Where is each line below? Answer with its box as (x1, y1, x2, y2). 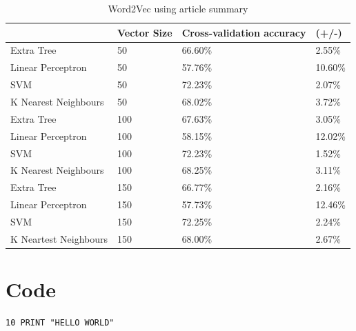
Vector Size (117, 25, 172, 39)
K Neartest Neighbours (10, 231, 108, 245)
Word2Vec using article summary (108, 1, 248, 15)
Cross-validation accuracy (181, 25, 306, 39)
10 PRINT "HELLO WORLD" (6, 317, 115, 328)
